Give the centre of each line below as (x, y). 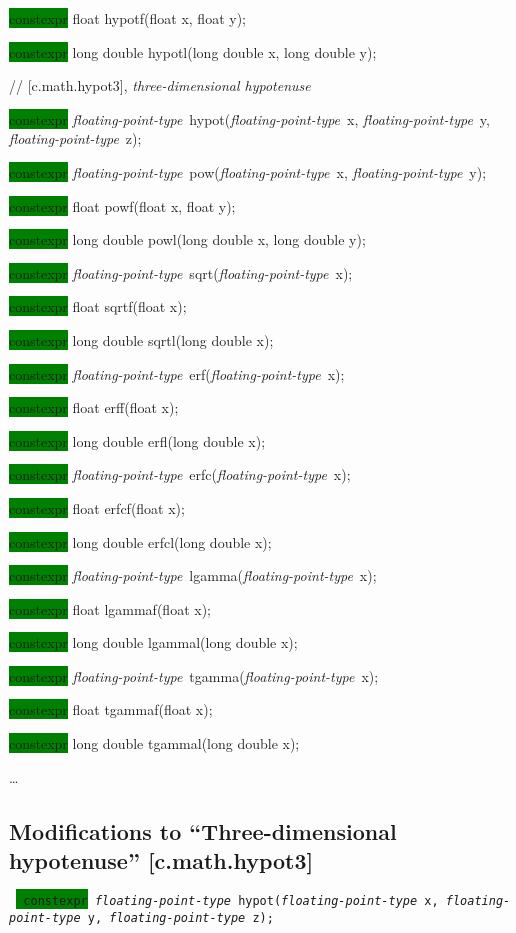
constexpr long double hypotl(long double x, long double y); (193, 51)
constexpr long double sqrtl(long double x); (141, 339)
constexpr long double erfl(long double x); (137, 440)
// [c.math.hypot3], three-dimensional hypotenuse (160, 85)
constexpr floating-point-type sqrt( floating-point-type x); (181, 272)
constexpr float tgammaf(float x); (111, 709)
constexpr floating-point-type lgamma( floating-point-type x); (193, 575)
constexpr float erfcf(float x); (97, 507)
